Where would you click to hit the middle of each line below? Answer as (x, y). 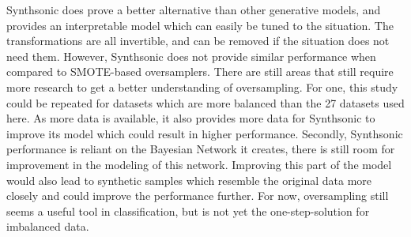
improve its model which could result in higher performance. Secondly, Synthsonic (205, 133)
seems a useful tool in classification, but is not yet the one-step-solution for (188, 211)
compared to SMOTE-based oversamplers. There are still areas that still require (200, 71)
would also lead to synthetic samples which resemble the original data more (189, 180)
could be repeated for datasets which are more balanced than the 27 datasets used (205, 102)
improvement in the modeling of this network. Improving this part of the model (199, 164)
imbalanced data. (48, 226)
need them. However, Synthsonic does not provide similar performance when (191, 56)
